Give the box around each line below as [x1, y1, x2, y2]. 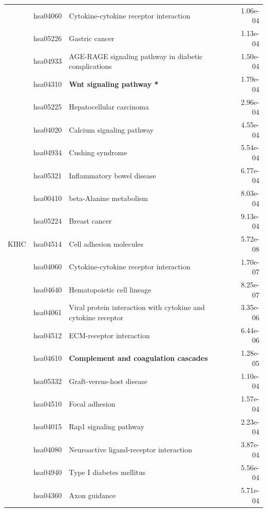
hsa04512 [33, 330, 62, 340]
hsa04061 [33, 307, 62, 318]
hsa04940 [33, 467, 62, 478]
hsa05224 [33, 215, 62, 226]
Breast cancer [69, 215, 112, 226]
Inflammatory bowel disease [69, 170, 156, 180]
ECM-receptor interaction [69, 330, 150, 340]
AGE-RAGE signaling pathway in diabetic [69, 50, 203, 61]
